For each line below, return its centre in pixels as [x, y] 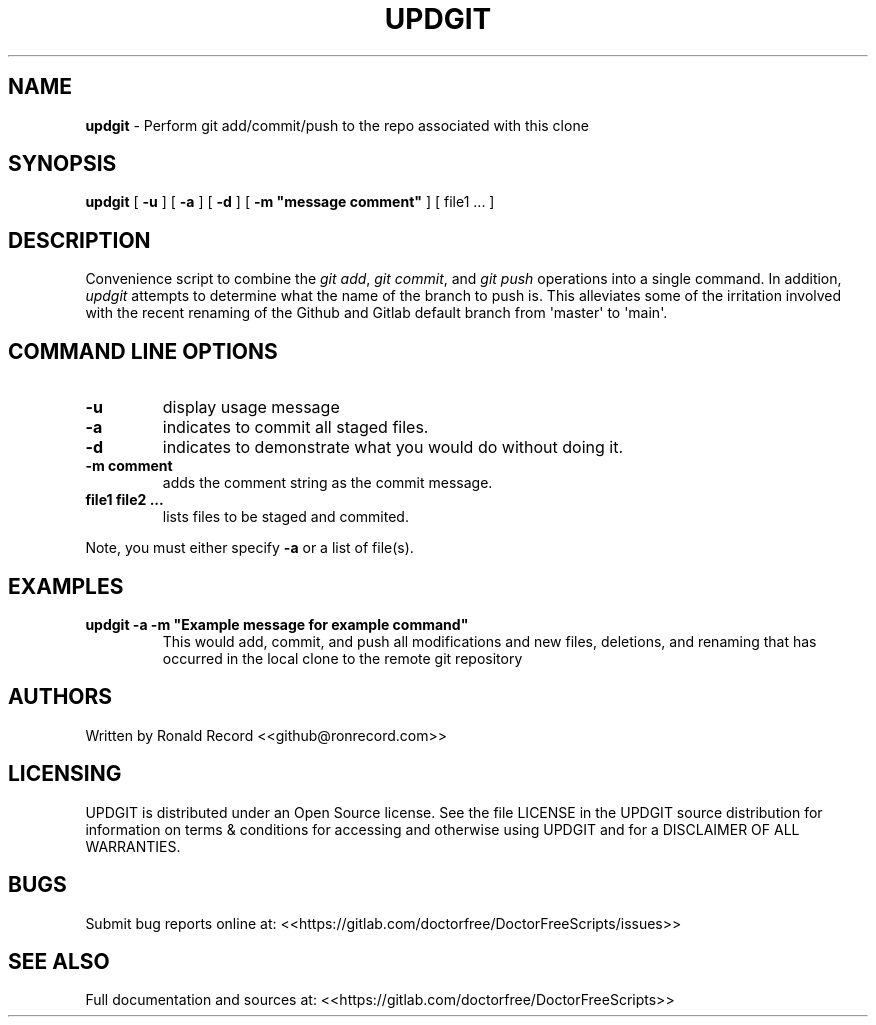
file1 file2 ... [124, 500]
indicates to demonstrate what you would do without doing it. [392, 447]
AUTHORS [60, 697]
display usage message [251, 407]
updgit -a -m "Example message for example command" [277, 624]
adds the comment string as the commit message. [327, 483]
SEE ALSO [59, 961]
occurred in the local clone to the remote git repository [342, 658]
